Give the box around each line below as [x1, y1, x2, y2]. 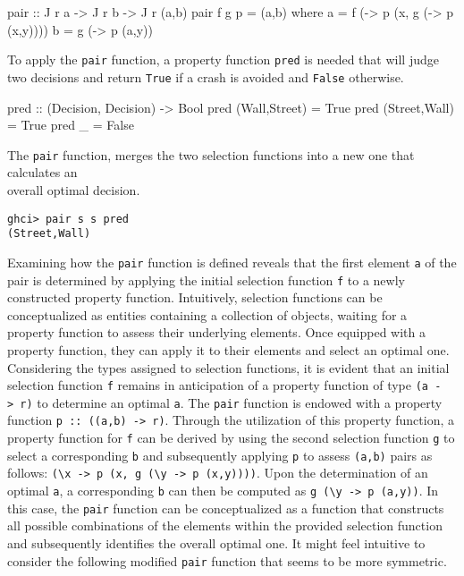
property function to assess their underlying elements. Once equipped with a [7, 323, 426, 342]
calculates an [7, 163, 78, 182]
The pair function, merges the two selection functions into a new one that [7, 145, 415, 164]
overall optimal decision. [7, 180, 140, 199]
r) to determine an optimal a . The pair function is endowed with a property [20, 393, 443, 411]
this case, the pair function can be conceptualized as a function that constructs [7, 498, 444, 517]
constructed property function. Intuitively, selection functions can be [7, 288, 383, 307]
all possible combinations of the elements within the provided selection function [7, 516, 443, 535]
